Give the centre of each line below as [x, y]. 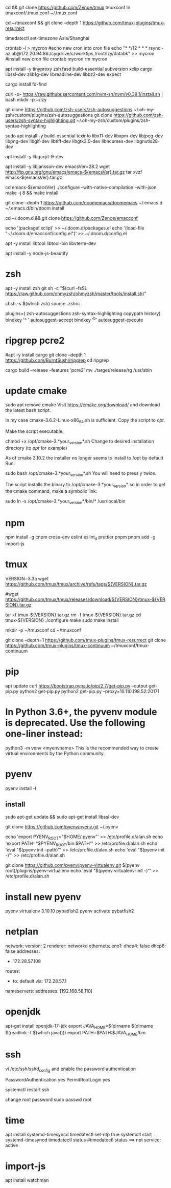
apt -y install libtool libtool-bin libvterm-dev [51, 243]
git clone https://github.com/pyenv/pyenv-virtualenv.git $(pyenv [72, 865]
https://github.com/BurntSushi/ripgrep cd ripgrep [57, 360]
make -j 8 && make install [32, 193]
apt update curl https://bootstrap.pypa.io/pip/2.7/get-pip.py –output [77, 686]
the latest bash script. [28, 410]
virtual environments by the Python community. [55, 753]
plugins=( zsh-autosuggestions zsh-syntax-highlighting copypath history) [83, 313]
